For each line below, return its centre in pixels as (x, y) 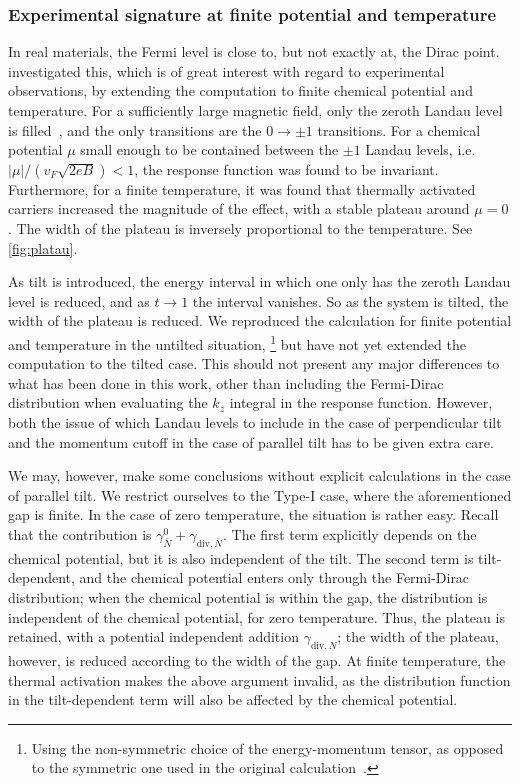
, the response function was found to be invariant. (286, 168)
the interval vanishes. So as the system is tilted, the (350, 300)
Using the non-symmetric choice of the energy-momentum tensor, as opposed (267, 747)
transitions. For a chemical (399, 129)
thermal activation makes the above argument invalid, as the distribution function (259, 679)
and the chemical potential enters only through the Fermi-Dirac (274, 577)
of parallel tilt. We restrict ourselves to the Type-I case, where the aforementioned (260, 494)
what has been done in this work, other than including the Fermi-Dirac (226, 382)
